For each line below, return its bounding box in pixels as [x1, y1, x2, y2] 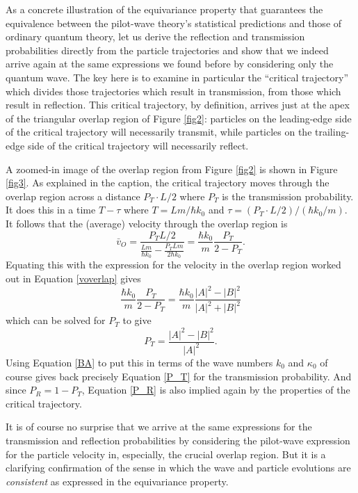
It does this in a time [6, 202, 96, 217]
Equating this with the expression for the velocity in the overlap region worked [6, 257, 341, 272]
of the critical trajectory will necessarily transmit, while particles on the [6, 124, 312, 139]
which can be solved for [6, 313, 106, 328]
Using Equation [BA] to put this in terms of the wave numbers [6, 355, 273, 369]
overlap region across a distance [6, 188, 140, 203]
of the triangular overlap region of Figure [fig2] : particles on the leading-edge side [6, 111, 352, 125]
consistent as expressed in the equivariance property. [6, 474, 229, 488]
